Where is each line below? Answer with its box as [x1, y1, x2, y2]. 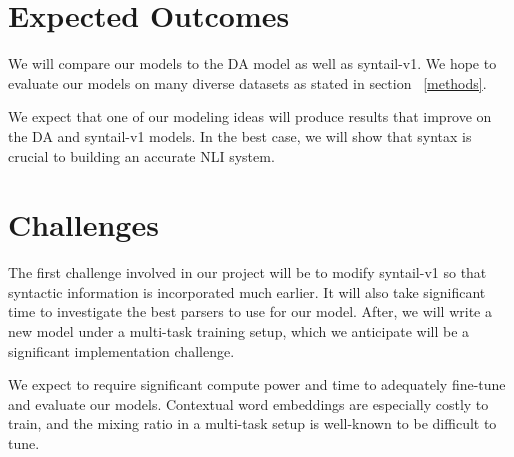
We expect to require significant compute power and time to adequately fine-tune [8, 374, 506, 395]
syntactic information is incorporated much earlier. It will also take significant [8, 281, 486, 302]
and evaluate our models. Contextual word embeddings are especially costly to [8, 393, 489, 414]
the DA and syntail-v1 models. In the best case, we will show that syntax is [8, 125, 472, 146]
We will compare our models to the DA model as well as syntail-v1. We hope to [8, 53, 497, 74]
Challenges [8, 204, 159, 245]
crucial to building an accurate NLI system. [8, 145, 275, 166]
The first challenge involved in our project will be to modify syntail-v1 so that [8, 262, 487, 283]
